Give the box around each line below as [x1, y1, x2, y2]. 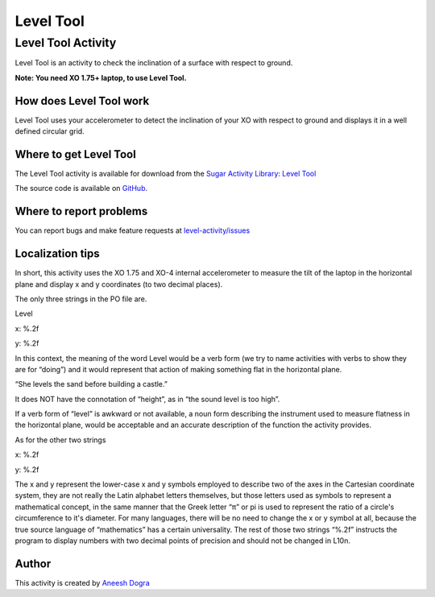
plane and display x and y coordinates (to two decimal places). [14, 279, 223, 289]
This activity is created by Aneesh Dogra [14, 578, 150, 587]
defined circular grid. [14, 126, 85, 136]
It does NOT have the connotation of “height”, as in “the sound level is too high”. [14, 394, 280, 404]
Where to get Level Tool [14, 147, 136, 161]
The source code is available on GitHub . [14, 184, 148, 193]
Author [14, 557, 52, 570]
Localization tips [14, 247, 100, 261]
